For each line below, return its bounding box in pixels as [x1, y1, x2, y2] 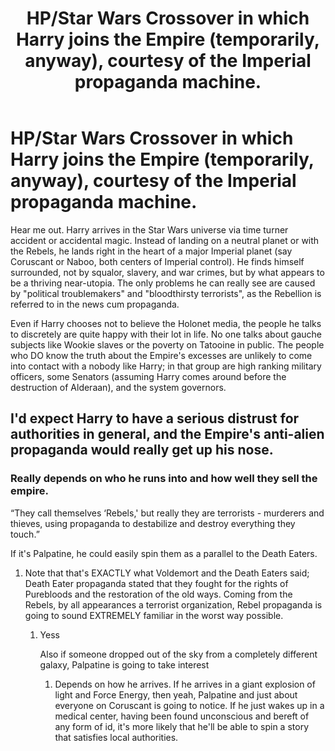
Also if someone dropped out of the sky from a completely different [39, 648, 318, 660]
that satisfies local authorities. [54, 731, 179, 743]
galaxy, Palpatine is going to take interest [39, 658, 210, 671]
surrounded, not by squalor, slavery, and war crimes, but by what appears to [10, 266, 325, 278]
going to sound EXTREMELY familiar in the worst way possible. [24, 609, 284, 621]
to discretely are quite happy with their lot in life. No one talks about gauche [10, 328, 322, 340]
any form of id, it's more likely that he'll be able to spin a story [54, 720, 310, 732]
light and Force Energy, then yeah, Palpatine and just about [54, 688, 298, 701]
